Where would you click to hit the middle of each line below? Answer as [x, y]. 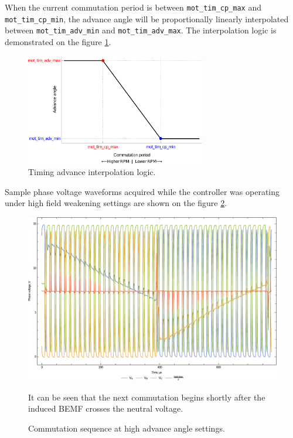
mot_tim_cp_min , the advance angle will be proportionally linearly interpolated [147, 18]
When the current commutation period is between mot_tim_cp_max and [133, 7]
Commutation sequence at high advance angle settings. [127, 428]
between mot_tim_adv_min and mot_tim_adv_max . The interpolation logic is [141, 30]
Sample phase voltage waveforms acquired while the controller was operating [142, 191]
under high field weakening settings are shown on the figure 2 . [116, 203]
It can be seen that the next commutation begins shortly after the [147, 397]
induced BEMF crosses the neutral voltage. [106, 408]
